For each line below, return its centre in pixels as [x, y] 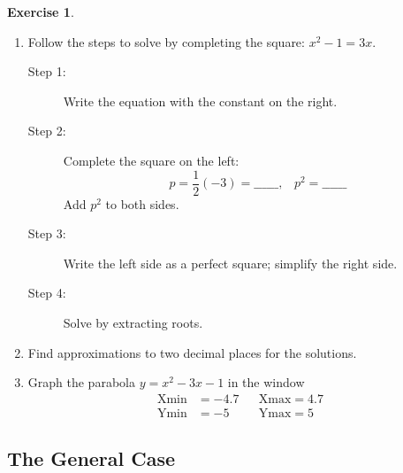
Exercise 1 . [41, 12]
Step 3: [47, 233]
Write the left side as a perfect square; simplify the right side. [230, 263]
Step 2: [47, 131]
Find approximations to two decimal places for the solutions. [192, 352]
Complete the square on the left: [151, 160]
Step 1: [47, 71]
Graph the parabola [81, 382]
